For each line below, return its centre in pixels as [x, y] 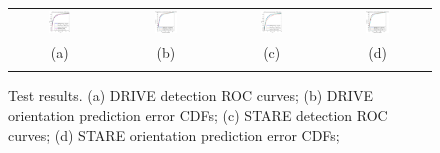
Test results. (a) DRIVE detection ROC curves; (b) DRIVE [190, 95]
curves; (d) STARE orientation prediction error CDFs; [174, 134]
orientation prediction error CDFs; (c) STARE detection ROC [198, 114]
